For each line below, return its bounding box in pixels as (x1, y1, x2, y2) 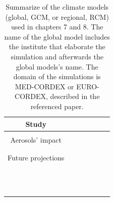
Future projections (8, 152, 65, 162)
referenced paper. (30, 100, 84, 111)
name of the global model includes (4, 31, 110, 42)
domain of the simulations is (13, 71, 101, 82)
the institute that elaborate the (9, 41, 105, 52)
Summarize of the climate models (6, 2, 109, 12)
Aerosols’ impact (10, 134, 62, 145)
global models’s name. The (16, 61, 98, 72)
